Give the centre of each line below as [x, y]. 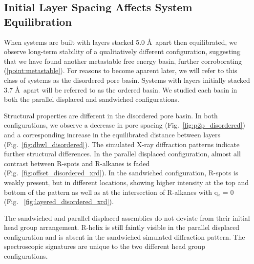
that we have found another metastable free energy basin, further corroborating [123, 61]
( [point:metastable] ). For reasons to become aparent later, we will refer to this [121, 70]
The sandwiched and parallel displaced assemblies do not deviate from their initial [127, 217]
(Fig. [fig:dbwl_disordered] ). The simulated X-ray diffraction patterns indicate [122, 144]
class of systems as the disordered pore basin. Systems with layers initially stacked [127, 80]
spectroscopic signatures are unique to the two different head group [105, 246]
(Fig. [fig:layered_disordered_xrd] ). [59, 201]
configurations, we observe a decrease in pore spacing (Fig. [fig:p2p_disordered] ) [125, 125]
